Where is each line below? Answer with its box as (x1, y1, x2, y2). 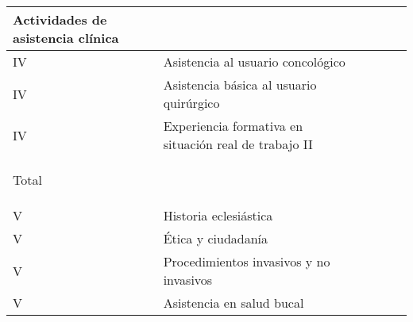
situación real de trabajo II (163, 135, 313, 153)
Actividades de (13, 10, 107, 29)
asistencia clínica (13, 29, 119, 47)
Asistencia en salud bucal (163, 293, 304, 312)
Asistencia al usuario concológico (163, 52, 345, 71)
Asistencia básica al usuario (163, 75, 317, 94)
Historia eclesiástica (163, 206, 273, 224)
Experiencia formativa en (163, 117, 303, 135)
